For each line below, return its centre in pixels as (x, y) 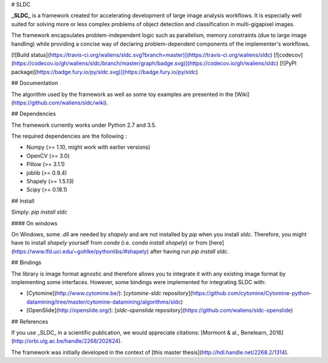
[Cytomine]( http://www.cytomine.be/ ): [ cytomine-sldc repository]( (109, 293)
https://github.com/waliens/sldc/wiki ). (61, 103)
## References (30, 321)
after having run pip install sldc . (189, 251)
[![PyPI (288, 63)
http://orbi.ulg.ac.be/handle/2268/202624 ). (68, 341)
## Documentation (35, 83)
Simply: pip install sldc (39, 212)
